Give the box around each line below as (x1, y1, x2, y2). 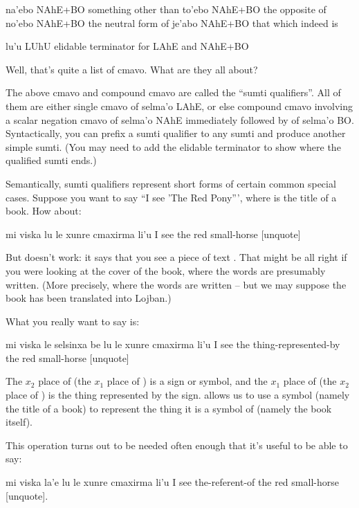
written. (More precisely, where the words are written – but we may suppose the (6, 277, 347, 291)
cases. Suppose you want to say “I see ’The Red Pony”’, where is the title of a (6, 190, 337, 204)
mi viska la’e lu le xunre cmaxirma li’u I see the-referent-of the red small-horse (6, 475, 339, 489)
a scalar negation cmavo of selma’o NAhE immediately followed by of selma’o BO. (6, 112, 354, 127)
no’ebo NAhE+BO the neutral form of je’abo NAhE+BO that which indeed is (6, 15, 338, 30)
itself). (6, 415, 33, 429)
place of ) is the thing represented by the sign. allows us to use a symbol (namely (6, 388, 350, 402)
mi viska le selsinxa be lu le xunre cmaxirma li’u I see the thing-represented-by (6, 337, 340, 352)
